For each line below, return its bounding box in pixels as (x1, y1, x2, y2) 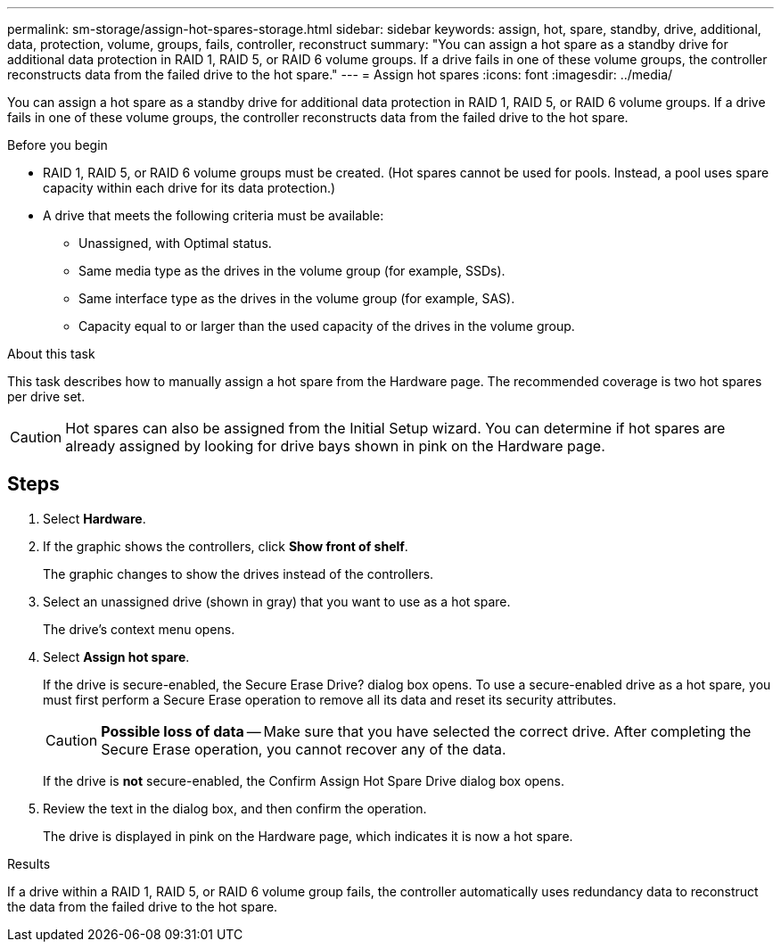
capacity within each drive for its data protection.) (43, 180, 336, 195)
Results (7, 855, 51, 871)
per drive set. (7, 389, 86, 404)
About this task (7, 346, 95, 361)
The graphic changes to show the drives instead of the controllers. (43, 565, 434, 582)
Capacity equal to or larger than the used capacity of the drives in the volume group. (78, 318, 575, 334)
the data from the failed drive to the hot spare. (7, 898, 278, 914)
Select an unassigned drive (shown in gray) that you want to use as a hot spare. (43, 593, 511, 609)
